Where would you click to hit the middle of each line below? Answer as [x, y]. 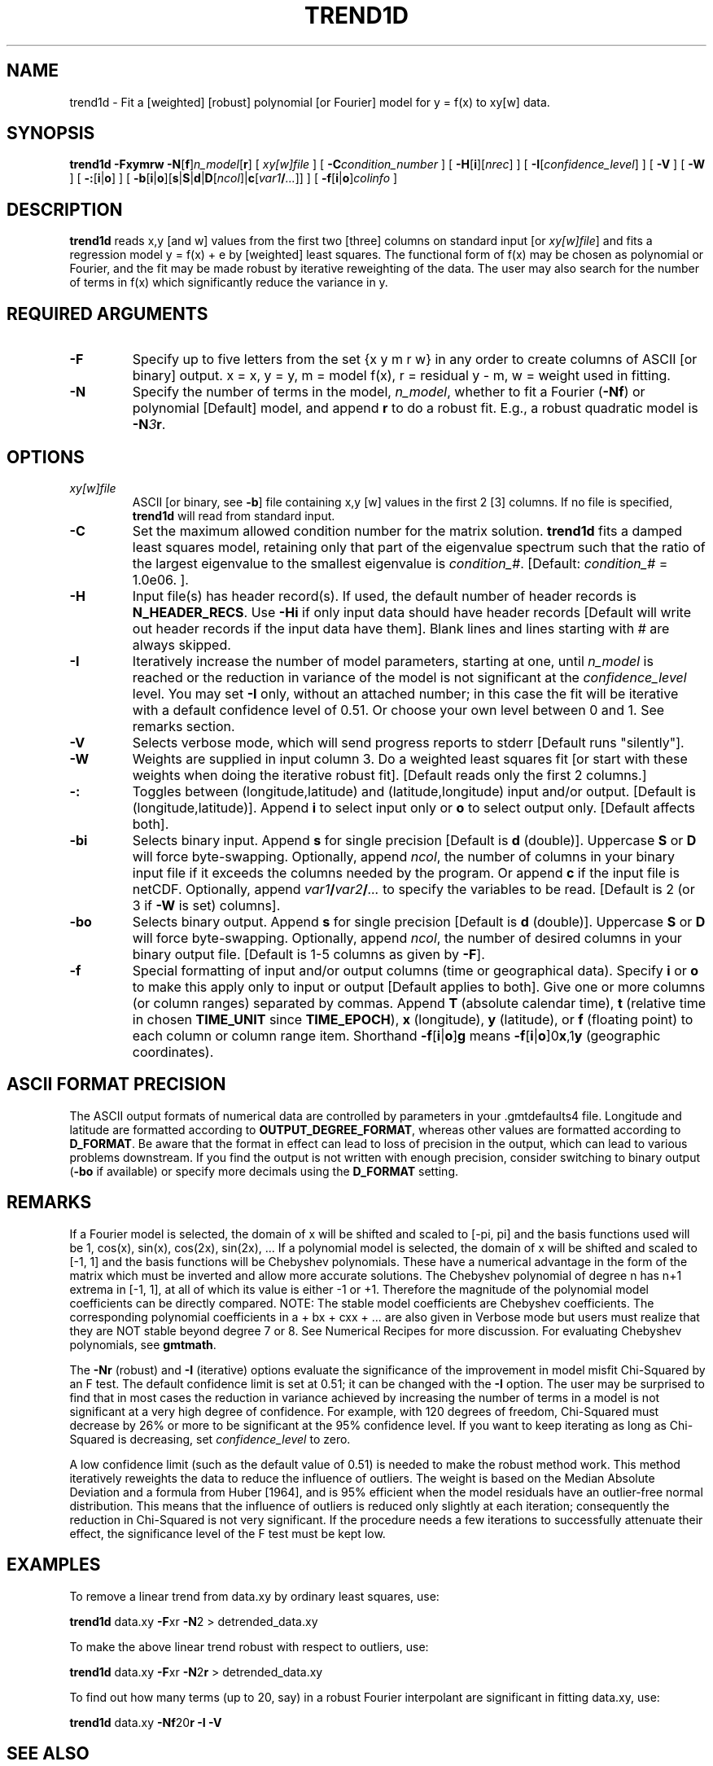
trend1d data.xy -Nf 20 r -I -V [146, 1722]
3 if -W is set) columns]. [206, 905]
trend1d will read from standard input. [234, 515]
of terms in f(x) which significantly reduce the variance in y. [229, 283]
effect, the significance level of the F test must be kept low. [227, 1533]
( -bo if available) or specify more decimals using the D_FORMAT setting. [264, 1171]
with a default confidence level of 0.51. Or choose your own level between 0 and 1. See [398, 710]
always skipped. [182, 644]
